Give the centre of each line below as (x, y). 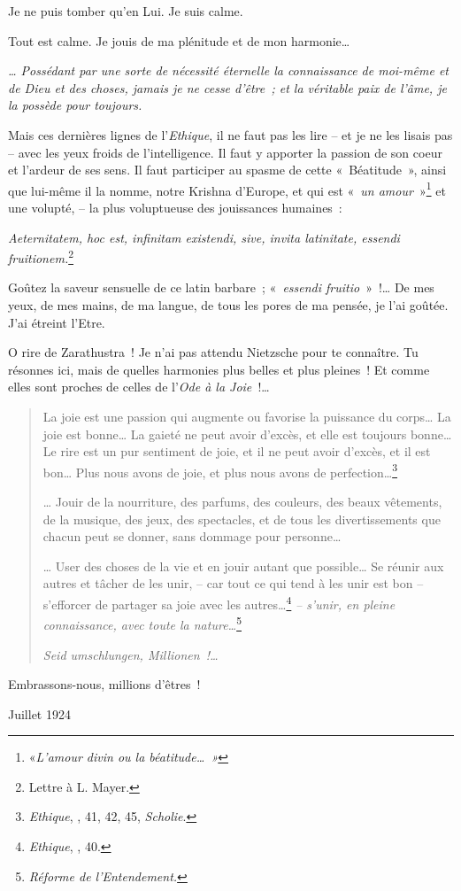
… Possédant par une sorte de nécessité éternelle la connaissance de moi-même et (229, 70)
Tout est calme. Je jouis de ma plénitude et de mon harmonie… (179, 40)
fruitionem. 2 (41, 256)
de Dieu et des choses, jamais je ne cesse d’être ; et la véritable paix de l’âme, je (227, 87)
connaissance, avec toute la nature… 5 (142, 623)
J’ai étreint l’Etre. (57, 322)
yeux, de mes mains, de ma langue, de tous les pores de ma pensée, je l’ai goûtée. (228, 305)
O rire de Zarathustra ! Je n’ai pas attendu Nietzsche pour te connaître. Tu (213, 352)
